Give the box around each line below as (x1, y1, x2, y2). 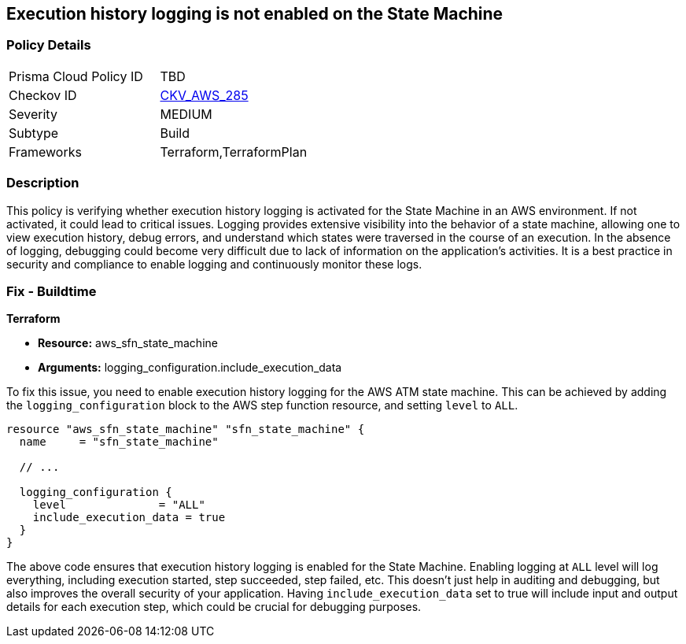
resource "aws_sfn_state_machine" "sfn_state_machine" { (6, 423, 365, 436)
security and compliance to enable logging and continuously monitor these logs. (6, 257, 422, 271)
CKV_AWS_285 (160, 87, 249, 103)
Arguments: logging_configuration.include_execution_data (38, 361, 342, 375)
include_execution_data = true (32, 511, 226, 524)
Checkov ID (9, 87, 77, 103)
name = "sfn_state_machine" (19, 435, 219, 449)
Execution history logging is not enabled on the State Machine (6, 4, 503, 24)
